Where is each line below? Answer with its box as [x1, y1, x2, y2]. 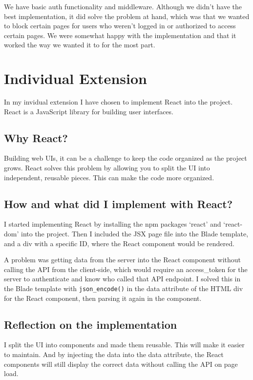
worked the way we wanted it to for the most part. [4, 40, 155, 50]
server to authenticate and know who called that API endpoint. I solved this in [4, 274, 241, 284]
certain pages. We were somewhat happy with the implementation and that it [4, 30, 236, 40]
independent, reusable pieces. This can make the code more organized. [4, 172, 214, 182]
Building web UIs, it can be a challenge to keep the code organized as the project [4, 153, 247, 163]
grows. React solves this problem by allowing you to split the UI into [4, 163, 210, 173]
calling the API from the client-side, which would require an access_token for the [4, 264, 248, 274]
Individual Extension [4, 68, 147, 88]
